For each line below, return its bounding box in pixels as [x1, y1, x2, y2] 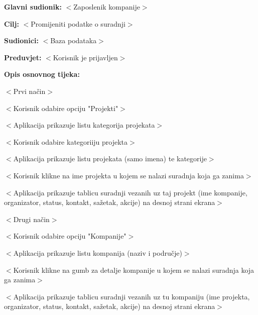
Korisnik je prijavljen [53, 52, 118, 62]
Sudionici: [4, 35, 39, 46]
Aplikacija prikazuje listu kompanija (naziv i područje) [13, 247, 182, 258]
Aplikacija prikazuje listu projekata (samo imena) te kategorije [13, 153, 207, 164]
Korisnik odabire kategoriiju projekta [13, 136, 128, 147]
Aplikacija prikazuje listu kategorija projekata [13, 120, 155, 130]
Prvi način [13, 85, 46, 96]
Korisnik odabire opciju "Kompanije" [13, 231, 126, 241]
